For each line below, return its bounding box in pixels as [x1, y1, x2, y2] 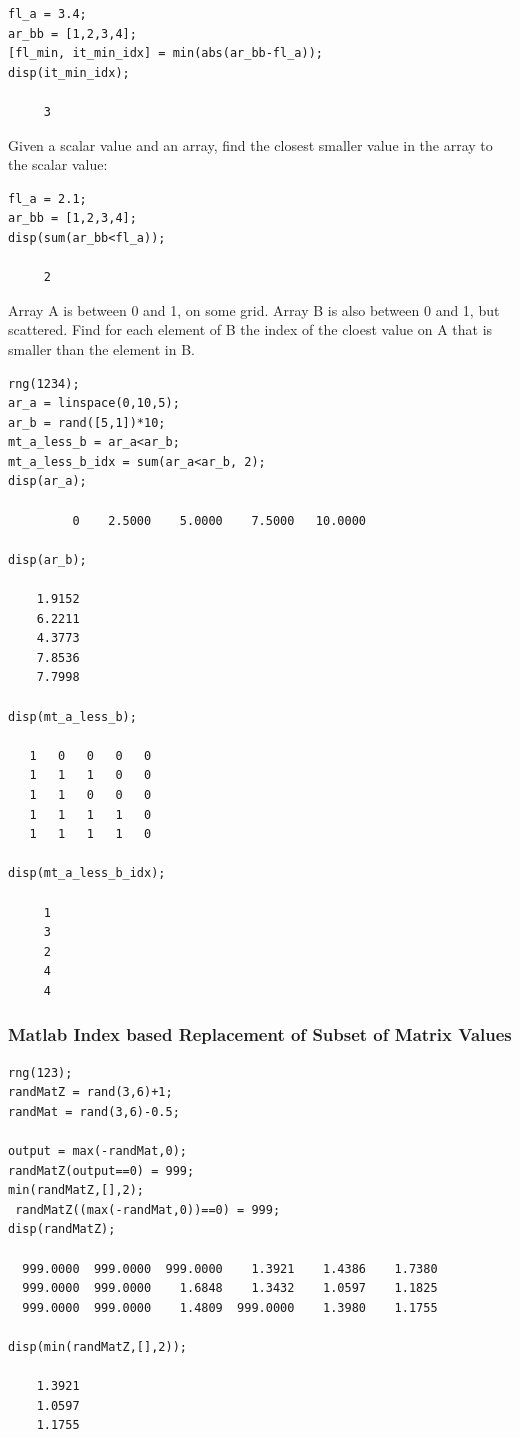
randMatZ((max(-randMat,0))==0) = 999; [15, 1202, 281, 1217]
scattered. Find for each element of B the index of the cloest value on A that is [8, 319, 493, 340]
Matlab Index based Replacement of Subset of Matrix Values [8, 1022, 512, 1047]
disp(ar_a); [8, 474, 87, 489]
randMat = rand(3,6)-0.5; [8, 1104, 180, 1119]
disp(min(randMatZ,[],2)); [8, 1340, 187, 1355]
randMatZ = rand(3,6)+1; [8, 1085, 173, 1100]
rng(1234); [8, 376, 80, 391]
